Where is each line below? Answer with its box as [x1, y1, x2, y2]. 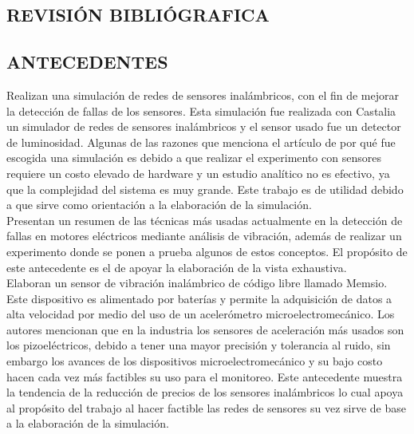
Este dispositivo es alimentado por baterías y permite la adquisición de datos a [6, 290, 392, 306]
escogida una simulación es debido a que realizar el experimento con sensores [6, 149, 381, 166]
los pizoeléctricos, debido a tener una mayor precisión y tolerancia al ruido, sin [6, 337, 391, 353]
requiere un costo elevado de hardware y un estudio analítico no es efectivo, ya [6, 164, 390, 181]
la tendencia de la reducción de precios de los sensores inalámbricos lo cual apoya [6, 384, 404, 400]
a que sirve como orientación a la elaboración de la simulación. [6, 196, 312, 213]
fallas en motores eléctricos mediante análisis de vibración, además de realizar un [6, 227, 402, 244]
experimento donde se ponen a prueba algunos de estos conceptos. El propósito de [6, 243, 408, 259]
